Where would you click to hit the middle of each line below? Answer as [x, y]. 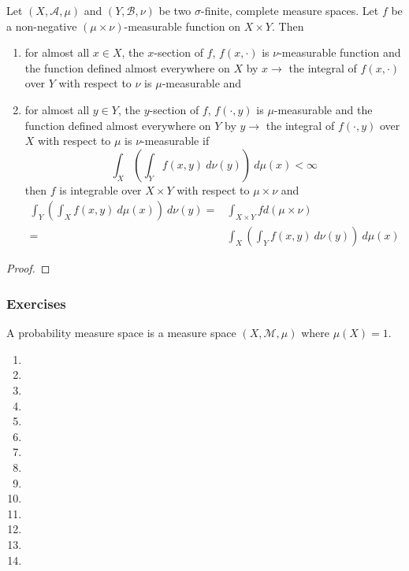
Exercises [36, 303]
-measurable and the [323, 109]
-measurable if [175, 141]
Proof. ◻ [28, 268]
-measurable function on [182, 26]
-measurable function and [340, 52]
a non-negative [42, 26]
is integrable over [100, 189]
